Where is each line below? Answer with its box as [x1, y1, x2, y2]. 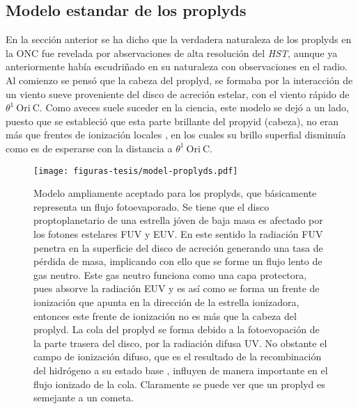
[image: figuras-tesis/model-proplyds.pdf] [33, 166, 238, 176]
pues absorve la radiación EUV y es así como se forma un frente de [33, 281, 320, 296]
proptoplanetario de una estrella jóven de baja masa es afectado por [33, 213, 323, 227]
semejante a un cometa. [33, 390, 134, 405]
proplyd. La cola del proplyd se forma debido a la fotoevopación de [33, 322, 320, 337]
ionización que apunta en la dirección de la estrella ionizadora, [33, 294, 299, 309]
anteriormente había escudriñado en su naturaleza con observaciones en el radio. [6, 59, 348, 74]
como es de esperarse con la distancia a [6, 141, 173, 155]
